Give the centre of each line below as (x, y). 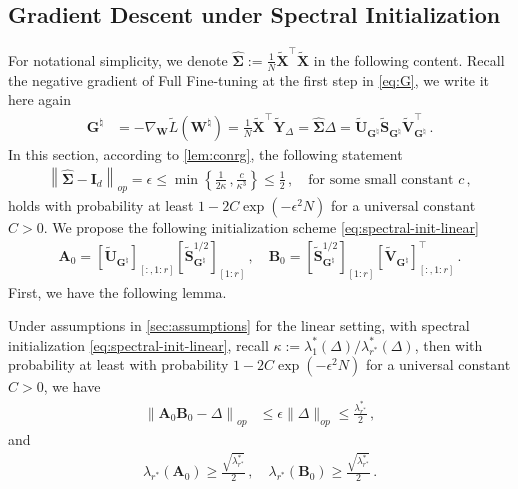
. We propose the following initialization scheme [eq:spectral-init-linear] (261, 227)
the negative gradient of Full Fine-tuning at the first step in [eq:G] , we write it (249, 79)
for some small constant (381, 179)
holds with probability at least (101, 205)
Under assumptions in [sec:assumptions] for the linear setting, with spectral (239, 325)
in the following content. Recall (409, 59)
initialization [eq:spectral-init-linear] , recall (138, 344)
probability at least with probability (118, 364)
